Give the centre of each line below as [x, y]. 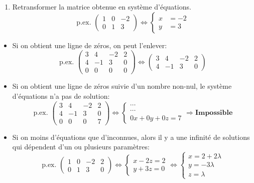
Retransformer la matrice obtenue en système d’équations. [102, 7]
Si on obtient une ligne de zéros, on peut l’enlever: [90, 45]
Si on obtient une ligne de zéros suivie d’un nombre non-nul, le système [122, 86]
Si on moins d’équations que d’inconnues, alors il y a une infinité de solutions [131, 137]
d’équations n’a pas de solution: [61, 96]
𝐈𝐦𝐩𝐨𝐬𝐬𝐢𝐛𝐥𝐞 [214, 113]
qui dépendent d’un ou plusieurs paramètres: [81, 147]
